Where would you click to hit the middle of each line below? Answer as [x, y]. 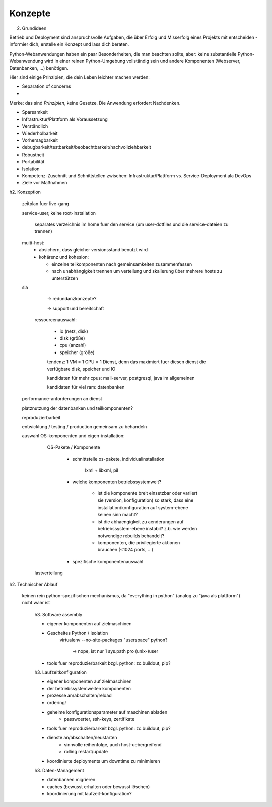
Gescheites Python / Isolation [78, 633]
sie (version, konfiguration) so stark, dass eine [146, 500]
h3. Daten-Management [59, 770]
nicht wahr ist [36, 603]
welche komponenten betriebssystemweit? [117, 482]
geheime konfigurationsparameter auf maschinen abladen [107, 712]
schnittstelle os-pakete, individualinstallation [118, 459]
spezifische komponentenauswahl [108, 561]
